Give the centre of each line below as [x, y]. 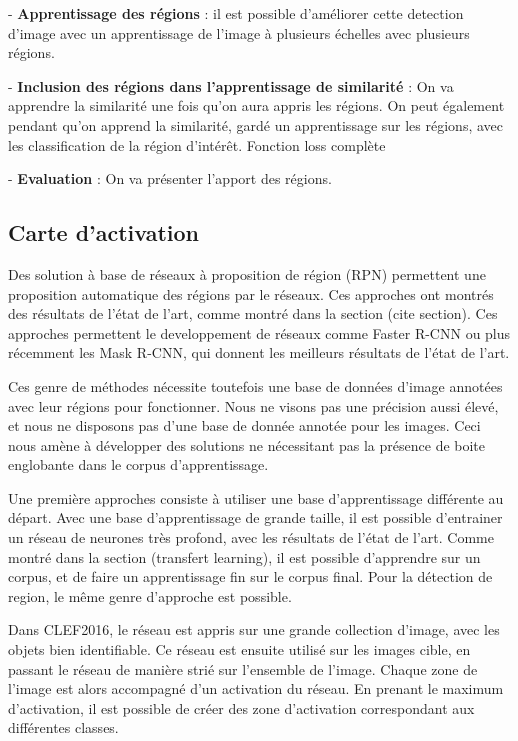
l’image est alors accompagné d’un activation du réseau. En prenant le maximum [256, 688]
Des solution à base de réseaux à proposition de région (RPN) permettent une [247, 273]
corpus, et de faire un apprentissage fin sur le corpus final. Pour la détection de [250, 576]
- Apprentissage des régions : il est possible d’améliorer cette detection [236, 13]
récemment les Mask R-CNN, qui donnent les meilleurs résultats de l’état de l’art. [259, 352]
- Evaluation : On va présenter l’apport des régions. [170, 178]
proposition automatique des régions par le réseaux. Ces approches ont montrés [251, 293]
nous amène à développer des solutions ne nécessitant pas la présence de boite [247, 444]
